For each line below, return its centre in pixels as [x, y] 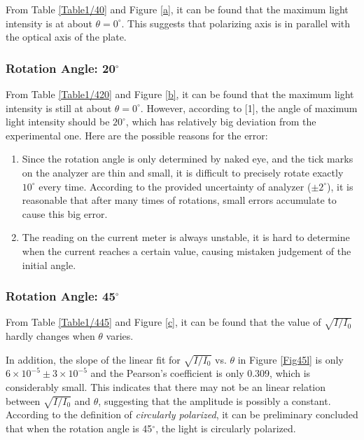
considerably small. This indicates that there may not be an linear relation [166, 387]
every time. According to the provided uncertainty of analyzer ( [175, 186]
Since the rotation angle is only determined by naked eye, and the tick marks [188, 159]
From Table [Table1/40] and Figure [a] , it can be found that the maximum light [177, 9]
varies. [120, 336]
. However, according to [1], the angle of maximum [249, 108]
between [23, 400]
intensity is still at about [59, 108]
